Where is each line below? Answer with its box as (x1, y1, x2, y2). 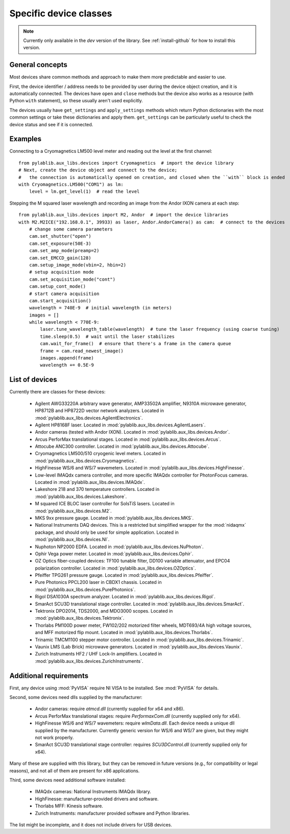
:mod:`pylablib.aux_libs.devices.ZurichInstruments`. (35, 658, 143, 664)
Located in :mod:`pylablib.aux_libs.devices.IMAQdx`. (35, 479, 146, 485)
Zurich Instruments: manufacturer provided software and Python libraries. (35, 810, 190, 816)
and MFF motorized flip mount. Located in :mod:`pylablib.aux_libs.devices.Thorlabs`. (35, 629, 213, 636)
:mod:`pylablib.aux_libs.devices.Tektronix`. (35, 615, 125, 621)
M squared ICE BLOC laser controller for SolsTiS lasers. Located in (35, 501, 175, 507)
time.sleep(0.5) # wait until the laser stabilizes (40, 333, 175, 340)
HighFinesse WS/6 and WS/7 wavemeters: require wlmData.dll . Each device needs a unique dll (35, 720, 235, 726)
